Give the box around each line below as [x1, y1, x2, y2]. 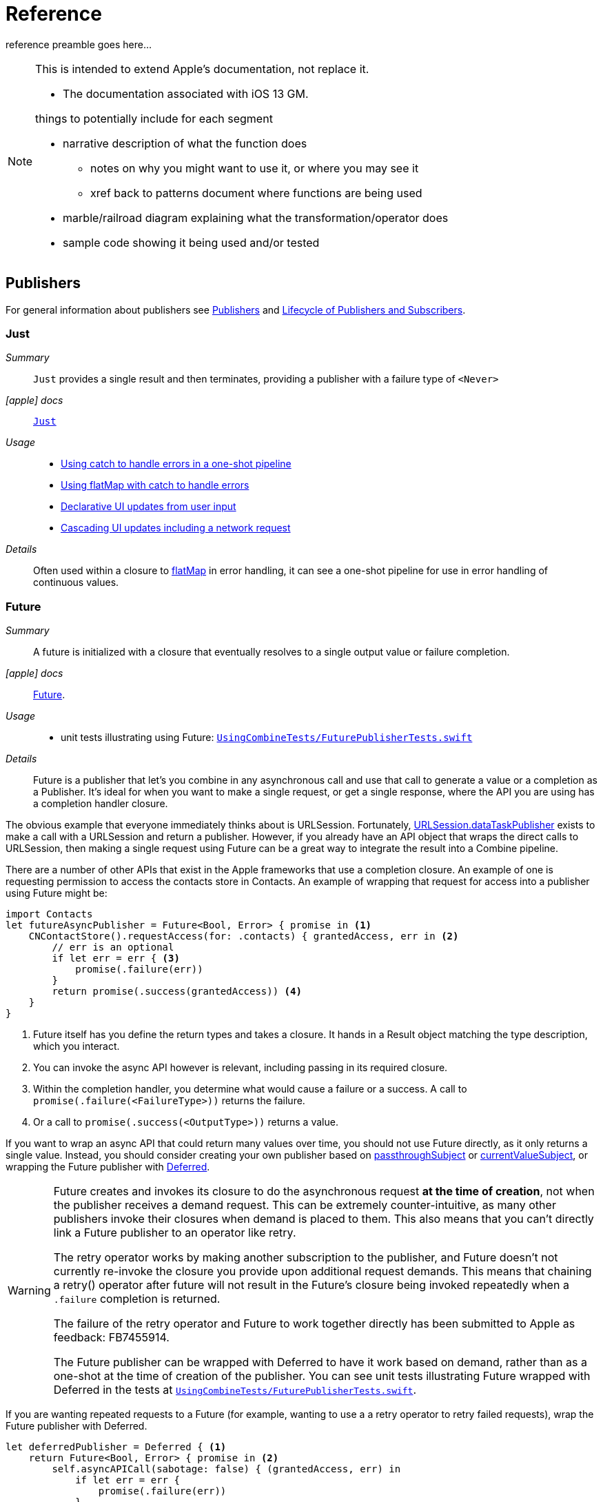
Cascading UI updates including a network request [61, 522, 291, 534]
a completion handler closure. [33, 798, 168, 810]
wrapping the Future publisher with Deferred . [6, 1161, 210, 1173]
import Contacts [6, 909, 93, 920]
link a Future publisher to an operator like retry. [53, 1226, 296, 1240]
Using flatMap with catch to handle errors [61, 479, 249, 491]
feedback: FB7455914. [53, 1330, 170, 1345]
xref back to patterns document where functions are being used [90, 185, 422, 200]
